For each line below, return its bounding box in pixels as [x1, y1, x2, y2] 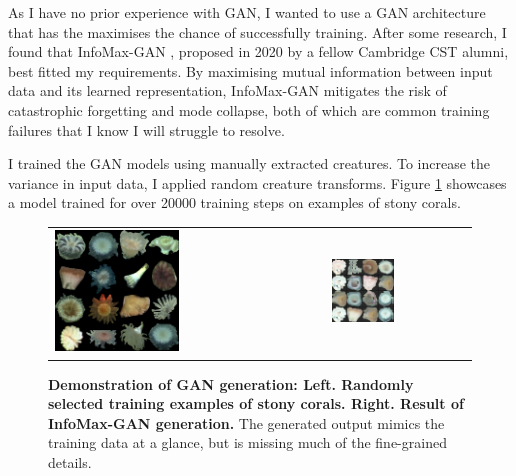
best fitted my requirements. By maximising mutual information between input [8, 60, 493, 81]
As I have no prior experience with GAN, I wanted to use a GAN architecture [8, 2, 486, 22]
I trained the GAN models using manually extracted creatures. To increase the [8, 153, 491, 174]
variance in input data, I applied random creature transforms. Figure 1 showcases [8, 172, 507, 193]
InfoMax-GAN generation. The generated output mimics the [48, 412, 445, 433]
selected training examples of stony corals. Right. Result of [48, 393, 464, 414]
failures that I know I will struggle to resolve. [8, 119, 285, 140]
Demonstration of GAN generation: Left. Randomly [48, 373, 414, 394]
